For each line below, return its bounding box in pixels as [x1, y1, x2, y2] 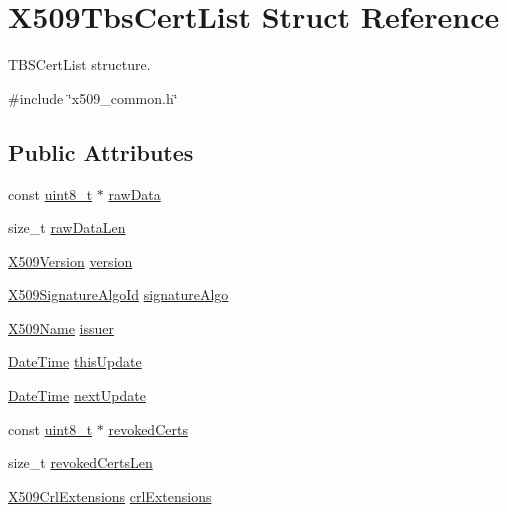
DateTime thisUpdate [8, 351, 142, 372]
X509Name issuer [8, 317, 114, 338]
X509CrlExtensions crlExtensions [8, 485, 212, 506]
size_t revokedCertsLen [8, 452, 153, 473]
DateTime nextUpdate [8, 385, 146, 406]
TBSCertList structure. [8, 54, 151, 75]
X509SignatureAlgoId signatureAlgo [8, 284, 229, 305]
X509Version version [8, 250, 133, 271]
